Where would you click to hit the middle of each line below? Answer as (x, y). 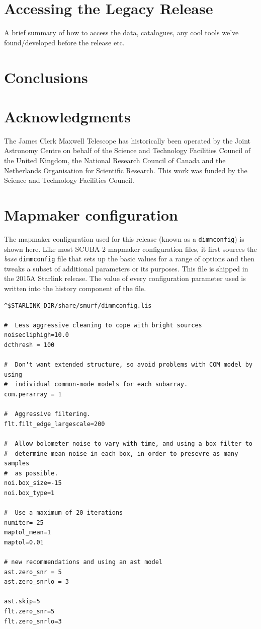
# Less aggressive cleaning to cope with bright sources (103, 325)
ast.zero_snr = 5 (33, 572)
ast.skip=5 (22, 602)
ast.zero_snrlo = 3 (36, 582)
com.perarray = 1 (33, 394)
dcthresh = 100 (29, 345)
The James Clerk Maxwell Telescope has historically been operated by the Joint (127, 140)
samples (17, 464)
